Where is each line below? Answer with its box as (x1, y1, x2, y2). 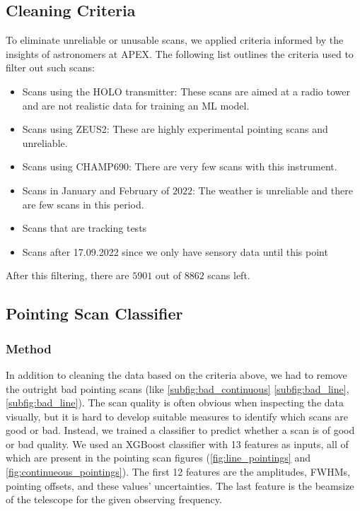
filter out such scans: (6, 60, 95, 75)
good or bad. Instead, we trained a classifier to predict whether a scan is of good (6, 423, 355, 437)
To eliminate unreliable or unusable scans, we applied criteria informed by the (6, 33, 344, 47)
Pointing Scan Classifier (6, 303, 183, 324)
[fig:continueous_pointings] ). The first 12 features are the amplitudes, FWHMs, (6, 464, 350, 479)
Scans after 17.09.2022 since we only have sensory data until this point (22, 244, 328, 259)
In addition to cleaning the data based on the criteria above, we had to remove (6, 367, 347, 382)
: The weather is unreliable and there (192, 182, 353, 197)
